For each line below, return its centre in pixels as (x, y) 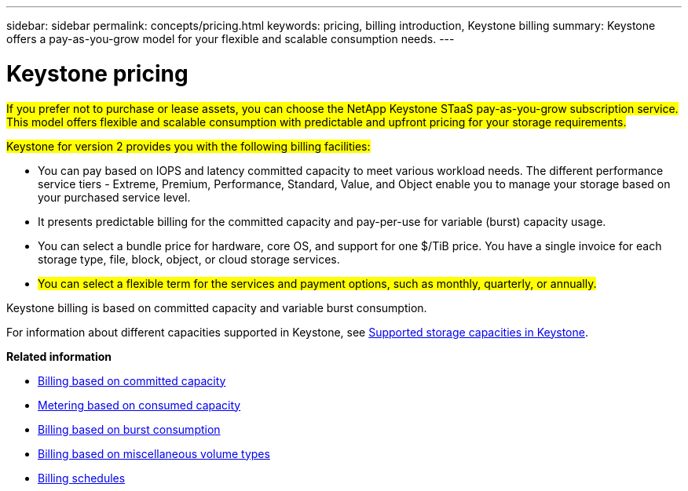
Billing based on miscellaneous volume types (154, 453)
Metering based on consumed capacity (139, 405)
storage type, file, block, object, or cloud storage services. (189, 259)
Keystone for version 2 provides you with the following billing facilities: (188, 146)
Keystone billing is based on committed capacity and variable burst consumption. (217, 307)
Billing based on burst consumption (129, 429)
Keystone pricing (97, 73)
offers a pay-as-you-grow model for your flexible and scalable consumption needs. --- (231, 39)
